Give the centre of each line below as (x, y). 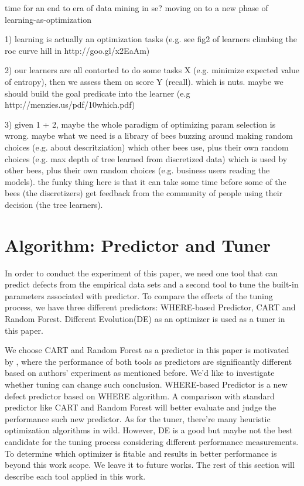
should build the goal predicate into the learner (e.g (98, 93)
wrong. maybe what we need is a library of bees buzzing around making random (149, 136)
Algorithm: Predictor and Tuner (138, 244)
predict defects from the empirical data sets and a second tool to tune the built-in (152, 284)
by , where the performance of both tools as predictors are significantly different (148, 361)
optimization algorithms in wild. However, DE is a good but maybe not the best (149, 430)
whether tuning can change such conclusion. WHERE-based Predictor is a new (146, 384)
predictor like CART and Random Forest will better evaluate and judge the (141, 407)
